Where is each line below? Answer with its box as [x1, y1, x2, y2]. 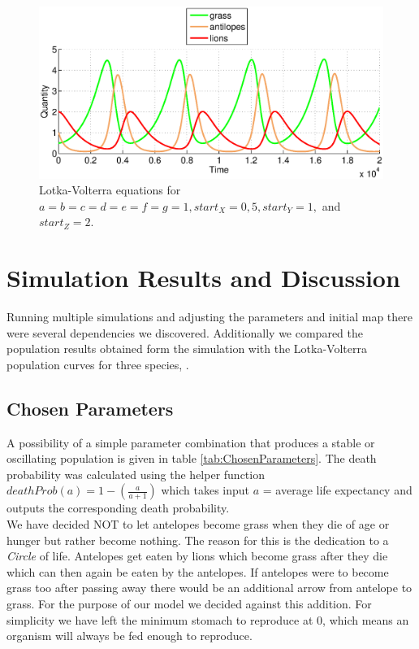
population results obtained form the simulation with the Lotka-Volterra [6, 340, 367, 357]
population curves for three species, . [6, 355, 189, 372]
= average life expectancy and [262, 481, 413, 499]
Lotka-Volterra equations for [39, 181, 181, 198]
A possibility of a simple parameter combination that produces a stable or [6, 433, 375, 451]
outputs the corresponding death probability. [6, 499, 230, 516]
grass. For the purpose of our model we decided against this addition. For [6, 595, 372, 612]
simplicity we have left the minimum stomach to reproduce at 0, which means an [6, 611, 409, 628]
